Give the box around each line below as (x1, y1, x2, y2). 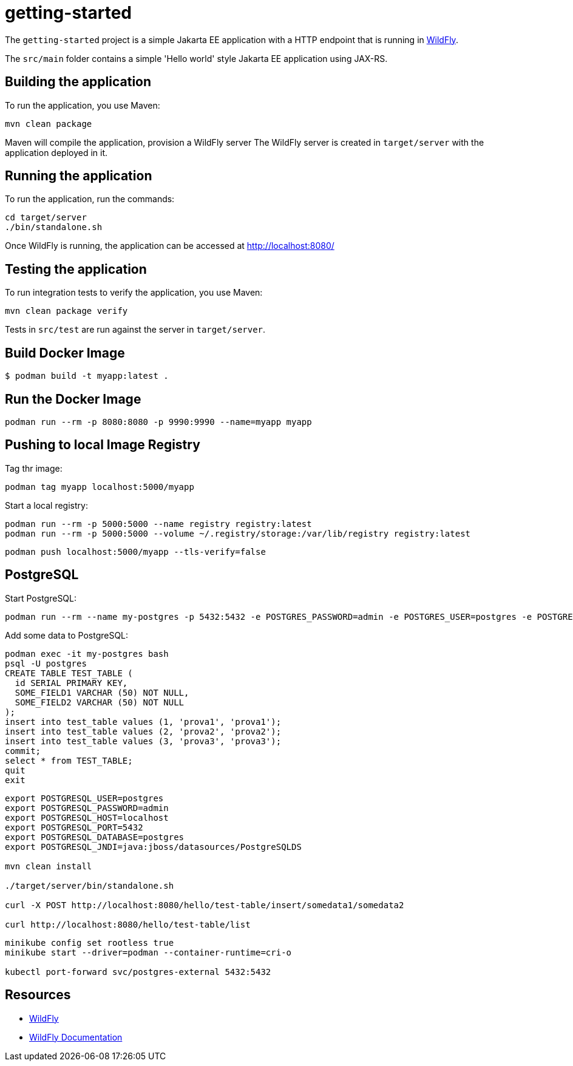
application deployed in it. (5, 147, 108, 158)
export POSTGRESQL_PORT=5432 (5, 822, 143, 832)
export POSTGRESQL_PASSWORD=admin (5, 803, 169, 813)
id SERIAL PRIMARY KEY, (15, 677, 128, 688)
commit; (5, 745, 41, 756)
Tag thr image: (5, 463, 63, 474)
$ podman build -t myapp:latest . (5, 371, 169, 381)
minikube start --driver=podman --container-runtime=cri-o (5, 947, 292, 957)
